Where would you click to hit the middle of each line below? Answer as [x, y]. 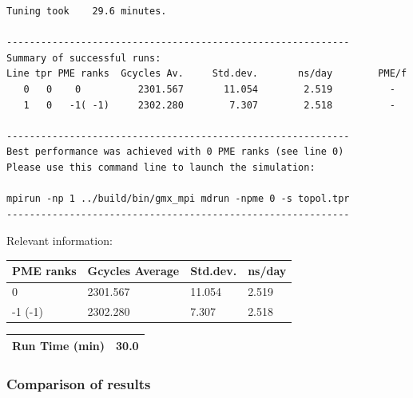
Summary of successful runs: [84, 58]
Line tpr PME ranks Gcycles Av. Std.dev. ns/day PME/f [207, 74]
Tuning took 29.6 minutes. [87, 11]
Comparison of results [79, 383]
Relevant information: [60, 240]
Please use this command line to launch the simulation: [161, 167]
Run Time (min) [59, 345]
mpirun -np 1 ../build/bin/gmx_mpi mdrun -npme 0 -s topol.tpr [178, 199]
